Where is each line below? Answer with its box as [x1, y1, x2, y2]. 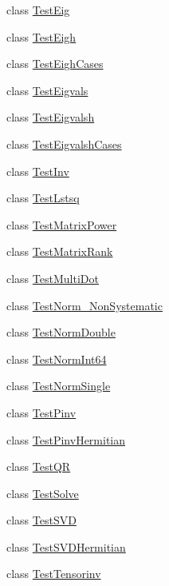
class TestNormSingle [6, 377, 111, 394]
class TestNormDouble [6, 324, 116, 341]
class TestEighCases [6, 55, 104, 72]
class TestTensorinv [6, 565, 101, 582]
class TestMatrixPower [6, 216, 117, 233]
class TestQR [6, 458, 71, 475]
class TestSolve [6, 484, 79, 501]
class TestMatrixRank [6, 243, 113, 260]
